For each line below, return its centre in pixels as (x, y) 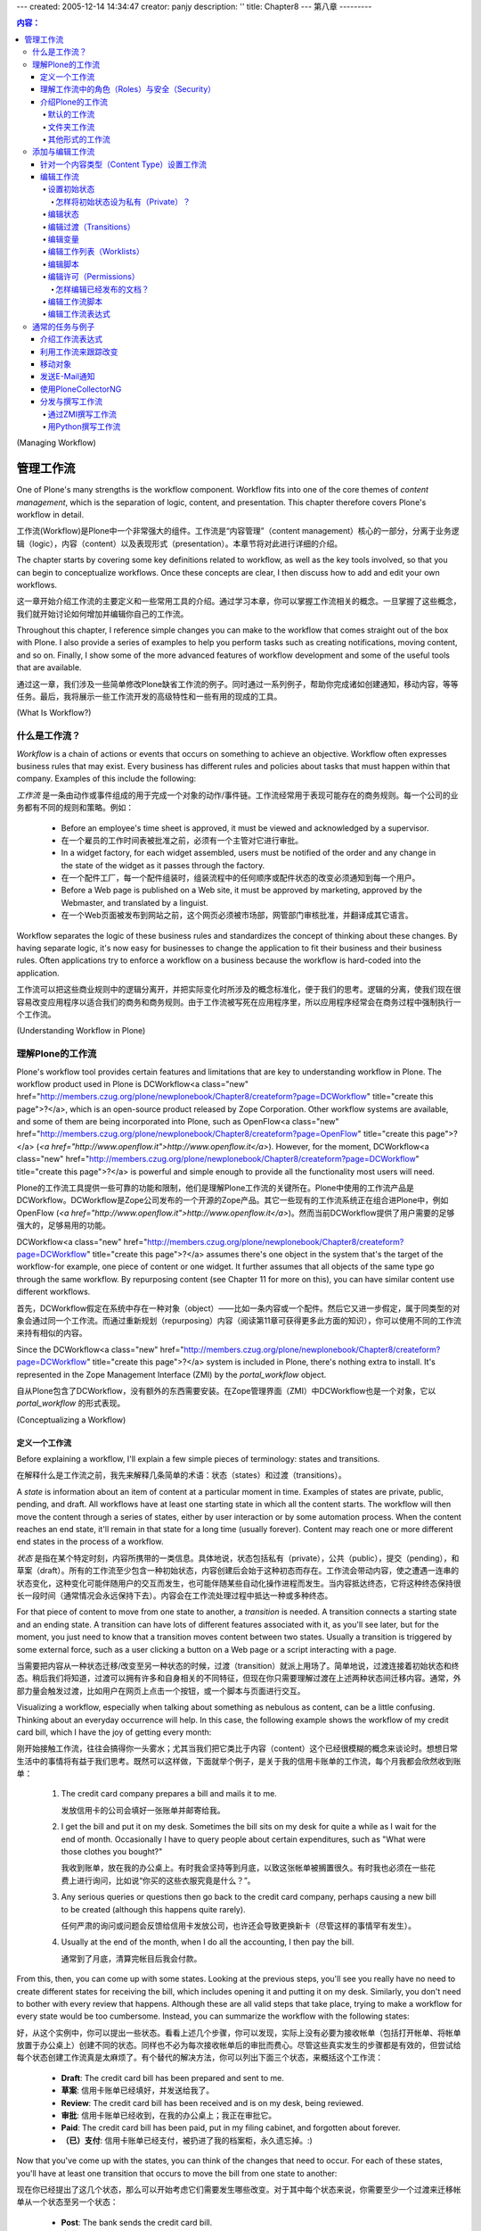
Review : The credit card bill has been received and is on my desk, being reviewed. (212, 2102)
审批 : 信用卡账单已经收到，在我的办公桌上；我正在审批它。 (168, 2116)
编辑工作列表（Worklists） (96, 252)
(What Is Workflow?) (54, 713)
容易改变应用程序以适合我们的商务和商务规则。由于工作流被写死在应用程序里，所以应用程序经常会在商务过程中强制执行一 (239, 1002)
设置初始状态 (71, 189)
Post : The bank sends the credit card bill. (137, 2222)
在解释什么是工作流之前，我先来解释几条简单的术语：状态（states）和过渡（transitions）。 (181, 1475)
